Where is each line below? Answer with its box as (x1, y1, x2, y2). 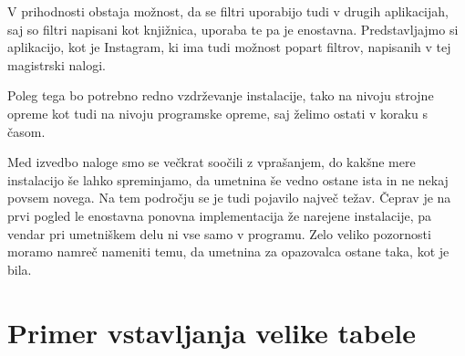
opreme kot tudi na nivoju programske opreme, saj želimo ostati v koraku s (7, 103, 428, 122)
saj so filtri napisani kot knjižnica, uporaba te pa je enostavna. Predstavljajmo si (7, 19, 459, 38)
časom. (7, 121, 46, 141)
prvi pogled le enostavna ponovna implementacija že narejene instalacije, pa (7, 205, 431, 225)
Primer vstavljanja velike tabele (7, 313, 416, 351)
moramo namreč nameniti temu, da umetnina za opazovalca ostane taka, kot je (7, 242, 449, 261)
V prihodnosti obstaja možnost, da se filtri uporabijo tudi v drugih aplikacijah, (7, 2, 449, 20)
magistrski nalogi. (7, 55, 106, 74)
